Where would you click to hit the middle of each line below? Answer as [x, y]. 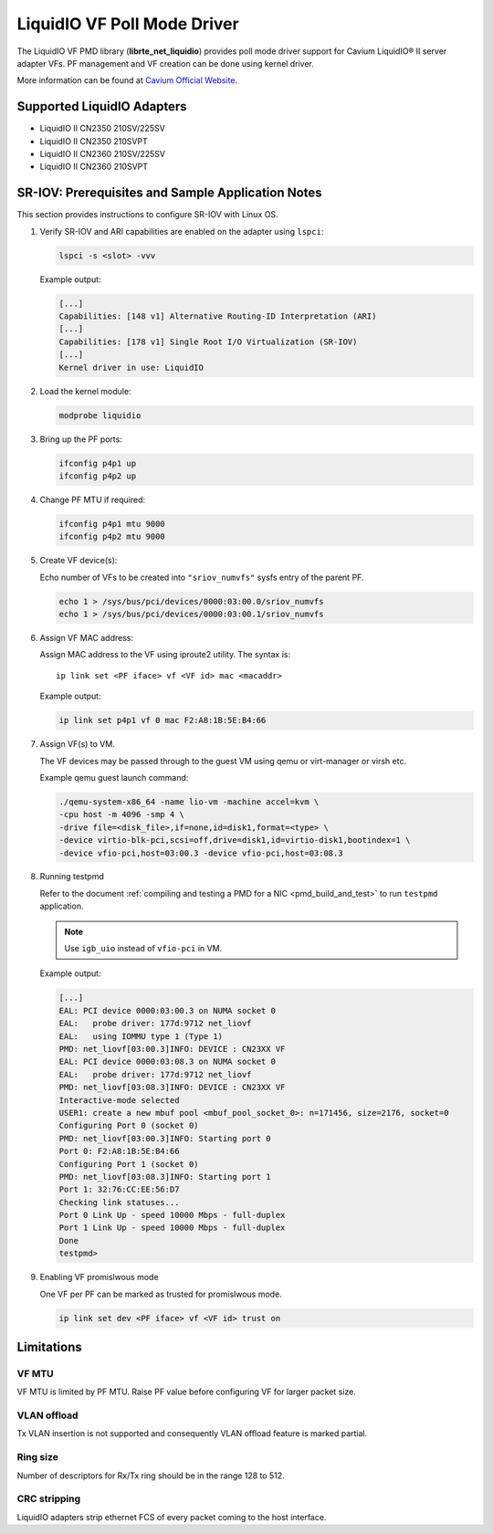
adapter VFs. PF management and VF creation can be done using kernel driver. [166, 63]
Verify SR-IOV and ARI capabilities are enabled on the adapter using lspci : [182, 231]
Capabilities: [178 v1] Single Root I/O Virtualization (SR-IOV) [208, 341]
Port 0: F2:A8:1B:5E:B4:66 [119, 1151]
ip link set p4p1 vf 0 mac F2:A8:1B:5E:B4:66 [163, 720]
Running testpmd [72, 877]
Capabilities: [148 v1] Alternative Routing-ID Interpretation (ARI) [218, 316]
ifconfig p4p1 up [98, 463]
